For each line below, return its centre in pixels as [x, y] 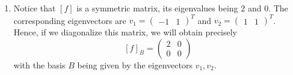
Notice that [35, 8]
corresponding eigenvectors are [70, 20]
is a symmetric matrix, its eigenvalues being [157, 8]
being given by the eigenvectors [135, 64]
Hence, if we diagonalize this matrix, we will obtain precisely [125, 32]
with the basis [39, 64]
